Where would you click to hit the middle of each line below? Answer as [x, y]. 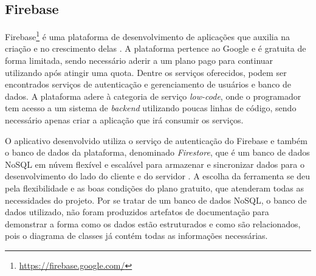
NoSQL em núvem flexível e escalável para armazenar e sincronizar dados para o [155, 164]
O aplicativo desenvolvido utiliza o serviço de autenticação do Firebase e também [156, 140]
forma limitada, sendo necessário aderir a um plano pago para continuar [139, 60]
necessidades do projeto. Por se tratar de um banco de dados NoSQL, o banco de [156, 200]
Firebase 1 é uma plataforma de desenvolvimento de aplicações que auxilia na [148, 36]
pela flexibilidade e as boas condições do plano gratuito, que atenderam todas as [155, 188]
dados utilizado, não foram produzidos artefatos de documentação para [137, 212]
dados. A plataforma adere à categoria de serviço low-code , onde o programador [153, 96]
